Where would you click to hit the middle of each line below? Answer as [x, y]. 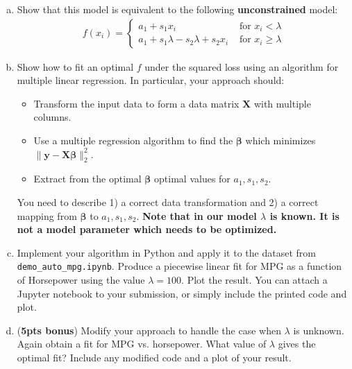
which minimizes [280, 140]
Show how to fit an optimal [75, 66]
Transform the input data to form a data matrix [136, 103]
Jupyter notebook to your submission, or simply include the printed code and [182, 293]
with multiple [282, 103]
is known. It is [304, 215]
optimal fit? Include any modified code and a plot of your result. [154, 357]
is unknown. [319, 330]
